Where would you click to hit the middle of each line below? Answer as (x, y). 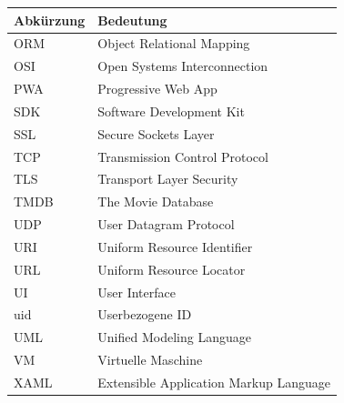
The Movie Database (156, 201)
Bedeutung (132, 20)
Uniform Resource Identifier (175, 246)
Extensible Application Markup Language (214, 382)
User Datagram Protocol (166, 224)
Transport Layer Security (168, 179)
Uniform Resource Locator (172, 269)
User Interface (137, 292)
